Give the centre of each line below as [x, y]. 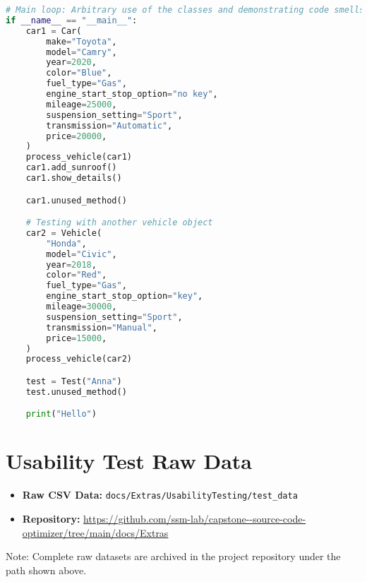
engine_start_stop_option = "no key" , [132, 94]
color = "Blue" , [79, 73]
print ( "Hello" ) [61, 414]
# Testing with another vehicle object [119, 223]
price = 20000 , [77, 136]
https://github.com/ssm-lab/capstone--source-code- [195, 519]
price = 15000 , [77, 338]
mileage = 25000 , [82, 104]
